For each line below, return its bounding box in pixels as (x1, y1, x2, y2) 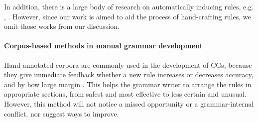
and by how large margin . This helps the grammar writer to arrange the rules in (4, 79, 252, 89)
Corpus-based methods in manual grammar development (4, 40, 203, 51)
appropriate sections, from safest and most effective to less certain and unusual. (4, 89, 247, 99)
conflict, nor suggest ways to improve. (4, 108, 119, 119)
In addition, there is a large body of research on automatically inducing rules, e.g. (4, 1, 254, 11)
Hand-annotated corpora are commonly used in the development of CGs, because (4, 59, 252, 70)
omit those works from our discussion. (4, 21, 120, 31)
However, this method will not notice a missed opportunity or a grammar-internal (4, 98, 254, 109)
